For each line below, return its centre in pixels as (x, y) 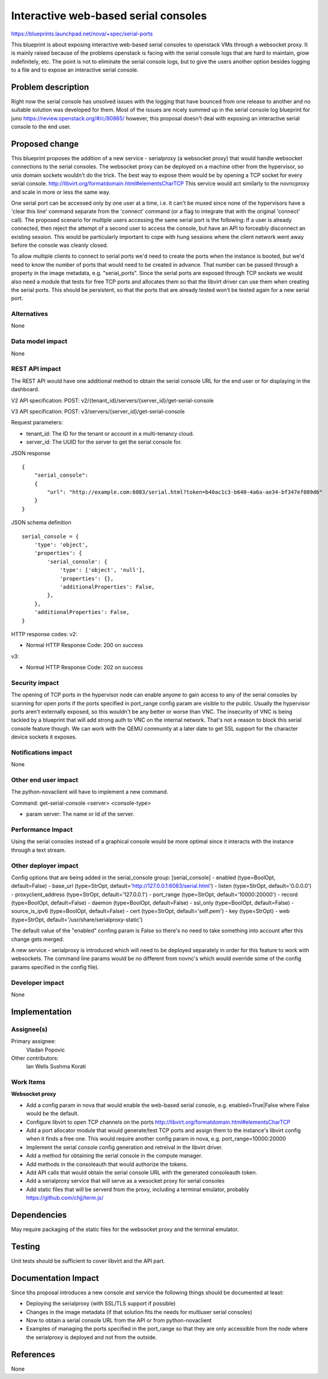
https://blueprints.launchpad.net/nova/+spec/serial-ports (82, 34)
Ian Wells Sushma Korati (56, 1067)
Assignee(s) (29, 1029)
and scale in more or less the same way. (61, 192)
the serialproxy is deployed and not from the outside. (92, 1337)
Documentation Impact (55, 1278)
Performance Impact (42, 829)
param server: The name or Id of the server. (80, 814)
